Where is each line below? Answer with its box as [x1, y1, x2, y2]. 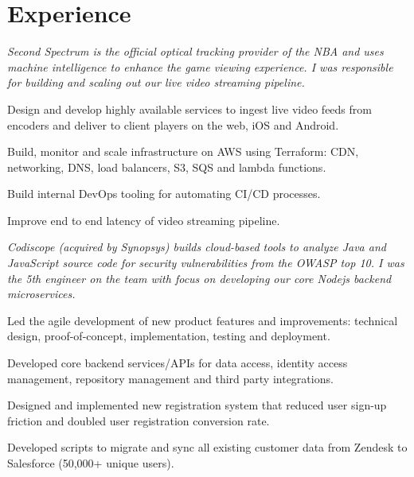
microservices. [7, 285, 76, 302]
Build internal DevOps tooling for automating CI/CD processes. [7, 185, 321, 202]
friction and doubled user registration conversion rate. [7, 412, 270, 429]
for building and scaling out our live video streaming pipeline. [7, 74, 305, 91]
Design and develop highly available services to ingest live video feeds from [7, 100, 372, 117]
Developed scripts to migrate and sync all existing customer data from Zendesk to [7, 439, 408, 456]
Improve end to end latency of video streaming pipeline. [7, 211, 280, 228]
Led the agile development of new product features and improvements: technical [7, 312, 398, 328]
